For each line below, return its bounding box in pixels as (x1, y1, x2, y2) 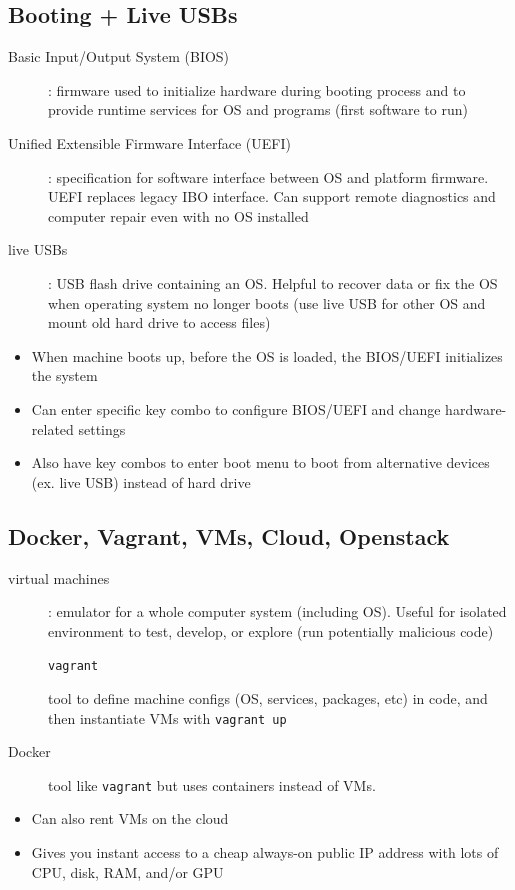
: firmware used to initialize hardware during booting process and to (48, 79, 466, 100)
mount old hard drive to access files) (48, 312, 271, 333)
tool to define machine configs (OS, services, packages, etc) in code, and (48, 687, 488, 708)
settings (78, 418, 126, 439)
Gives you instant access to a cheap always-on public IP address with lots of (31, 842, 499, 863)
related (31, 418, 74, 439)
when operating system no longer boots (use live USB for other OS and (48, 292, 486, 313)
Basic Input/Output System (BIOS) (8, 46, 230, 67)
